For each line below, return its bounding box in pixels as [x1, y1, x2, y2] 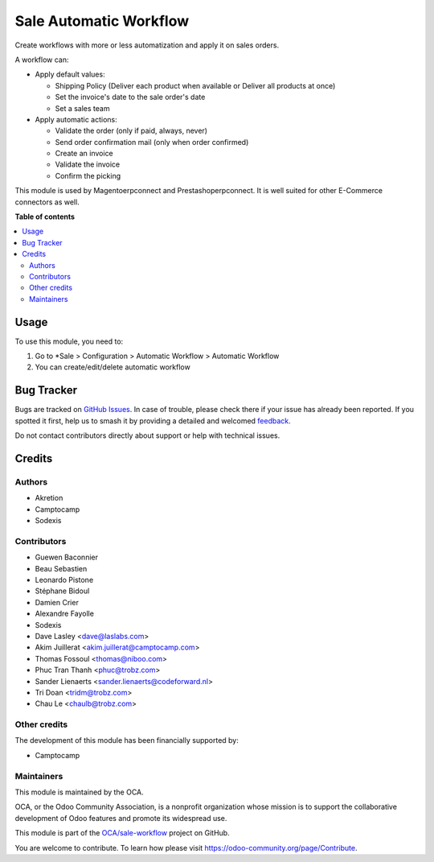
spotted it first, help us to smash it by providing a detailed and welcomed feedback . [14, 415, 291, 426]
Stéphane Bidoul [35, 586, 90, 596]
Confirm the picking [55, 171, 121, 180]
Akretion [35, 493, 63, 503]
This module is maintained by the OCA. [14, 787, 144, 797]
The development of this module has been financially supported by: [14, 736, 239, 745]
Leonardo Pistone [35, 575, 94, 584]
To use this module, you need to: [14, 336, 124, 346]
